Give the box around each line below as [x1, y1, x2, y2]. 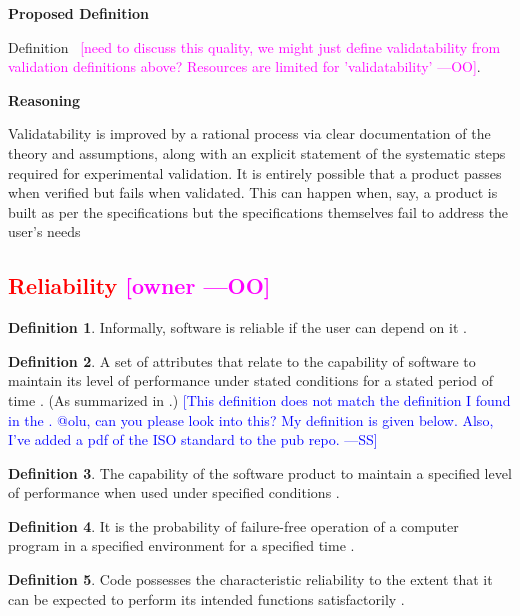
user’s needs [8, 221, 81, 242]
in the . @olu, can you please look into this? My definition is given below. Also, [8, 409, 494, 430]
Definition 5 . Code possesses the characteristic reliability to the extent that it [8, 569, 493, 590]
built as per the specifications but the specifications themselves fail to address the [8, 201, 509, 222]
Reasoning [8, 89, 81, 110]
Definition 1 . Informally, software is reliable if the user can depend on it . [8, 317, 467, 338]
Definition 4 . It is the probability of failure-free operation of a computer [8, 515, 459, 536]
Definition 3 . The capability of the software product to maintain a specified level [8, 462, 512, 483]
